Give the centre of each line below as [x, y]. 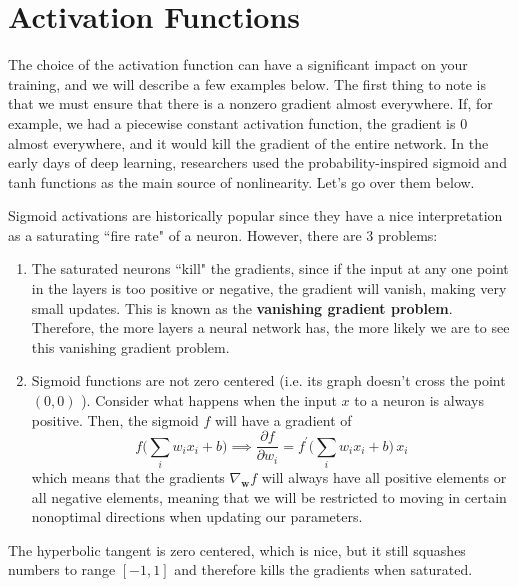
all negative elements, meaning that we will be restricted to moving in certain [269, 496]
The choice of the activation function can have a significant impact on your [238, 64]
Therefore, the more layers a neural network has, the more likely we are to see [270, 327]
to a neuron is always [419, 400]
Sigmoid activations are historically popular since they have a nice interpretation [255, 215]
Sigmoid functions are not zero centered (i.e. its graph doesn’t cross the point [268, 380]
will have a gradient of [283, 419]
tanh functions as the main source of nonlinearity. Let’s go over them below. [241, 181]
